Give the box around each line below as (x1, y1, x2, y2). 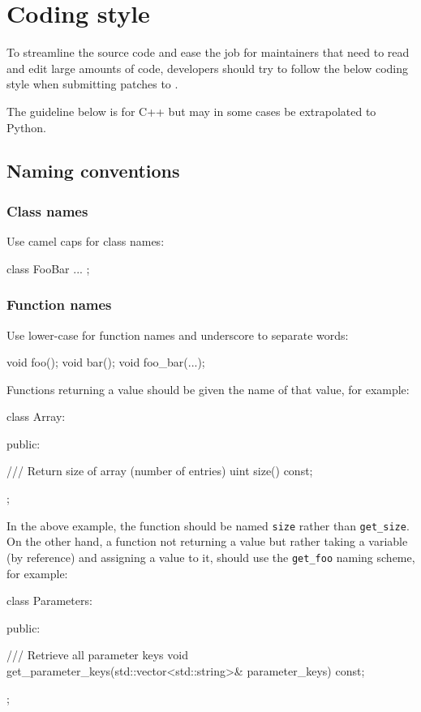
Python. (6, 118, 46, 135)
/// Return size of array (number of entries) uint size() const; (6, 462, 313, 479)
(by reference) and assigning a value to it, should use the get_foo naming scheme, (6, 548, 415, 565)
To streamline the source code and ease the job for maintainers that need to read (6, 44, 410, 61)
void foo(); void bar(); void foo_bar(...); (6, 354, 205, 371)
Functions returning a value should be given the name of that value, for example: (6, 380, 410, 397)
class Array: (6, 408, 66, 425)
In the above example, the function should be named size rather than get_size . (6, 517, 410, 534)
